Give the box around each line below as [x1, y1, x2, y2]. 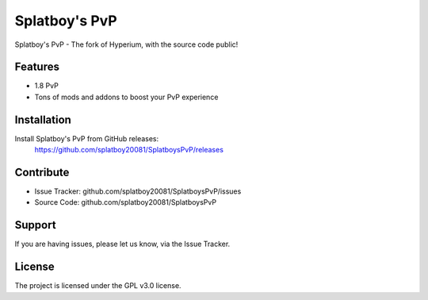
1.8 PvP [34, 81, 59, 90]
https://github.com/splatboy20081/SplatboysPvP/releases [34, 145, 224, 155]
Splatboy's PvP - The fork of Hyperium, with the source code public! [14, 40, 239, 49]
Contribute [14, 165, 70, 179]
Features [14, 60, 59, 74]
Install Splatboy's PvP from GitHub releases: [14, 133, 159, 143]
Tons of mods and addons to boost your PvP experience [34, 92, 219, 102]
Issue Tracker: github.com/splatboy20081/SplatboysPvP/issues [34, 187, 242, 196]
